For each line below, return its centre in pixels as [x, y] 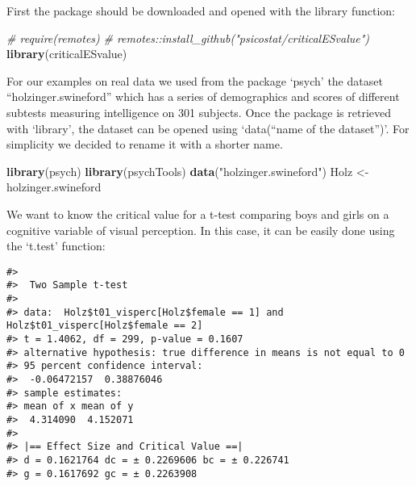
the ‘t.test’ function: [56, 246]
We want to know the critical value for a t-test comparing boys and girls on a [198, 214]
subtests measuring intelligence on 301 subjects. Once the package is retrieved [199, 112]
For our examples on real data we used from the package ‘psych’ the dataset [195, 80]
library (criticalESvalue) [67, 54]
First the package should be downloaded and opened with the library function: [201, 10]
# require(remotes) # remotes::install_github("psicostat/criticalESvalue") [188, 38]
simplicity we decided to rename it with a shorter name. [145, 144]
